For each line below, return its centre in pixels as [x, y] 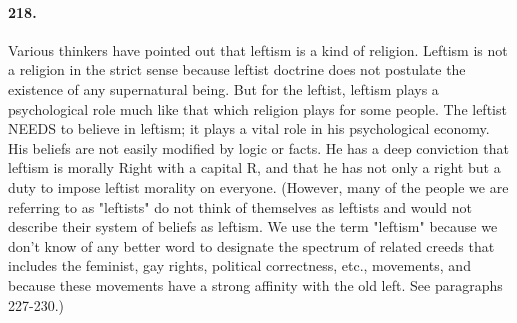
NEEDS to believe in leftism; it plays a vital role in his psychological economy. [249, 128]
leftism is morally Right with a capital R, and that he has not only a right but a [254, 167]
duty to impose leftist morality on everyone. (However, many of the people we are [258, 186]
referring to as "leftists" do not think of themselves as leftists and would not [240, 206]
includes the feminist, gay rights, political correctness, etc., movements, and [239, 265]
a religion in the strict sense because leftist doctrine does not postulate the [237, 69]
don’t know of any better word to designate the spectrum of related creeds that [251, 245]
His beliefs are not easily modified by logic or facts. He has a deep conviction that [258, 147]
